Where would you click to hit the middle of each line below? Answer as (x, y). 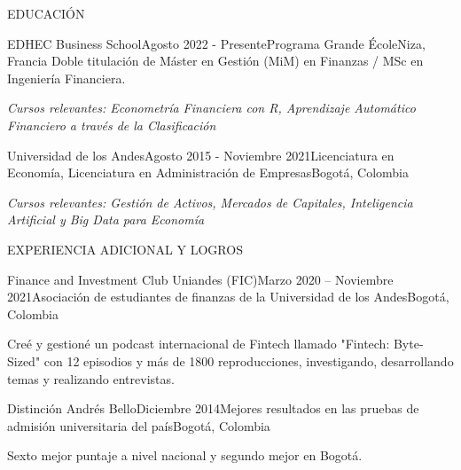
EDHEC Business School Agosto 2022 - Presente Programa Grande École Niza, (216, 43)
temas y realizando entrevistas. (91, 378)
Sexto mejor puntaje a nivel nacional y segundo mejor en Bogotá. (185, 455)
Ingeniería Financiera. (66, 78)
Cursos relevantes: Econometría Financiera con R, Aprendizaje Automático (211, 108)
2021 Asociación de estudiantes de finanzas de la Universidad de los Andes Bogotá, (228, 297)
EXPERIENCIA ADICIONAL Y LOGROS (125, 249)
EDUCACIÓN (46, 13)
